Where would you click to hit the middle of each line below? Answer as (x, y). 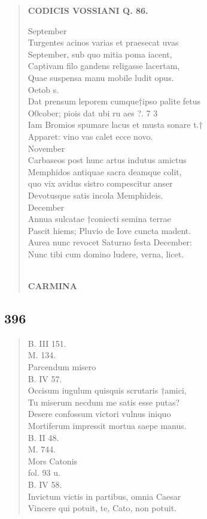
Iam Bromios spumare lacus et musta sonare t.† (115, 124)
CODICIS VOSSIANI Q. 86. (88, 10)
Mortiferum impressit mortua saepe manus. (107, 426)
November (46, 148)
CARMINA (52, 286)
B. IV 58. (45, 484)
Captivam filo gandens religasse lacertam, (104, 66)
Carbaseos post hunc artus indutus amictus (107, 160)
